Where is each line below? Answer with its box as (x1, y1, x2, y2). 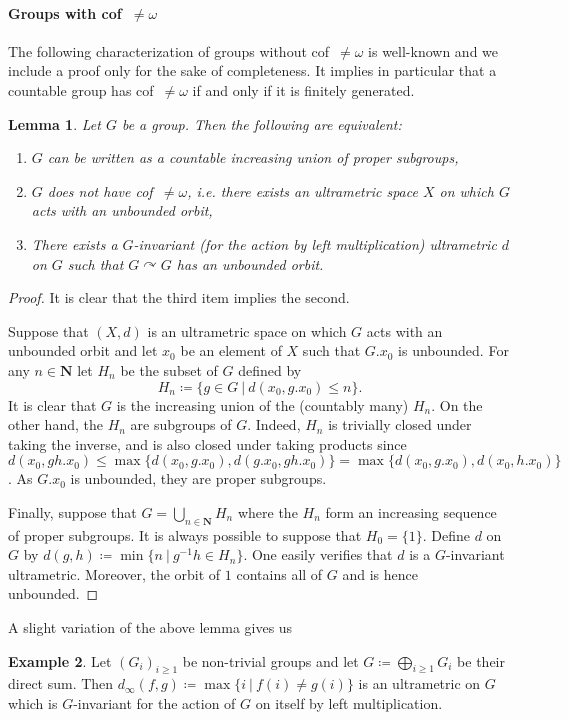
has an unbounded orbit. (176, 253, 324, 274)
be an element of (180, 340, 282, 361)
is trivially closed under (328, 414, 472, 435)
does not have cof (47, 180, 153, 201)
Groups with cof (8, 2, 122, 23)
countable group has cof (8, 79, 154, 100)
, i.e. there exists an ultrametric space (187, 180, 418, 201)
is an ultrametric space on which (147, 320, 347, 341)
